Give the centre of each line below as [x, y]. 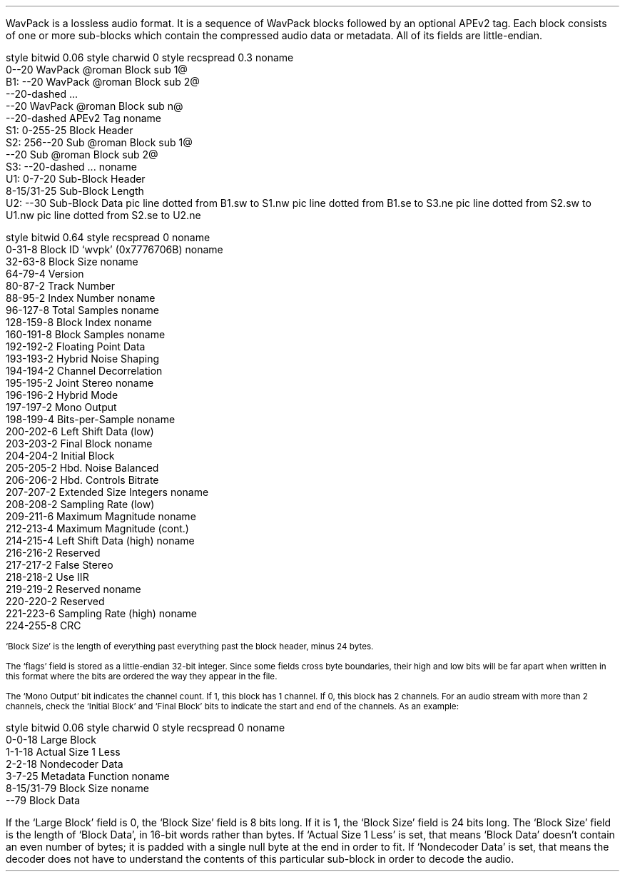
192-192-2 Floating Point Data [76, 346]
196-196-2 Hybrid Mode [62, 395]
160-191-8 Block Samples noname [86, 334]
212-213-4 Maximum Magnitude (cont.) [97, 528]
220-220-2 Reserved [55, 601]
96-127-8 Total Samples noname [82, 310]
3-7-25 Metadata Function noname [88, 776]
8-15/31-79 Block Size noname [77, 788]
